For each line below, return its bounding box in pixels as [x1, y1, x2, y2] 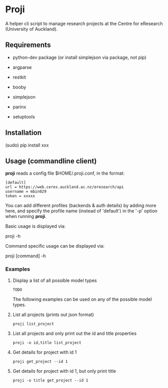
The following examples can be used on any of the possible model [12, 296, 152, 302]
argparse [12, 64, 32, 70]
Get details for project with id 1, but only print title [12, 368, 116, 374]
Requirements [5, 41, 51, 50]
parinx [12, 104, 26, 110]
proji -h [5, 233, 21, 239]
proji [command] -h [5, 253, 46, 259]
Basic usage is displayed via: [5, 223, 66, 229]
